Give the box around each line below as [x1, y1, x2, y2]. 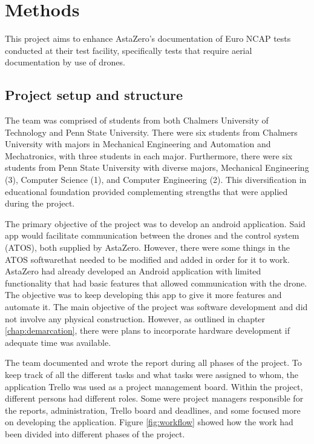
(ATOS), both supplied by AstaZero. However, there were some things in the [5, 241, 290, 254]
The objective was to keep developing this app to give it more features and [5, 288, 282, 301]
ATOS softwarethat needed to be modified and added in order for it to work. [5, 253, 290, 265]
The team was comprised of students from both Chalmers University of [5, 114, 269, 127]
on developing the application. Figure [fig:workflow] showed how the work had [5, 416, 293, 428]
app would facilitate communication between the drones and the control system [5, 229, 299, 242]
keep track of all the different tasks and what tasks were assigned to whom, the [5, 368, 299, 380]
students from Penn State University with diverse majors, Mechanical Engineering [5, 161, 309, 174]
